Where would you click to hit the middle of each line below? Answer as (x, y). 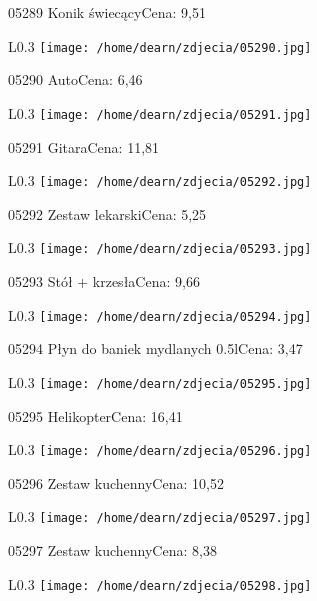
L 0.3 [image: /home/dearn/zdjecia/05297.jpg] (160, 516)
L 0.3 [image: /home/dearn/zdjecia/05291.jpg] (160, 112)
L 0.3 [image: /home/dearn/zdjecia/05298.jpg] (160, 583)
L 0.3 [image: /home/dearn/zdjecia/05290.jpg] (160, 45)
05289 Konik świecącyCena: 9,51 (107, 12)
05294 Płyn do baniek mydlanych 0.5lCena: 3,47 (155, 348)
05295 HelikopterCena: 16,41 (95, 415)
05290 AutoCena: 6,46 (75, 79)
